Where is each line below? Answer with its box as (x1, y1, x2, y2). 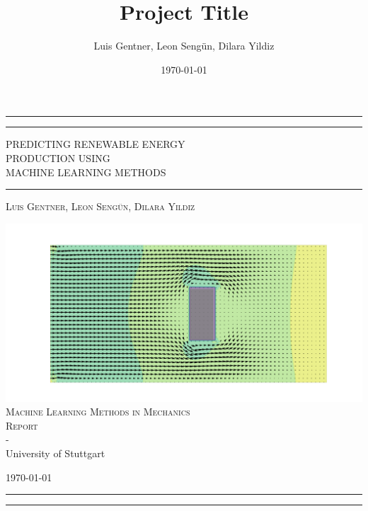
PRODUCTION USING (6, 150, 110, 165)
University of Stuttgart (6, 446, 105, 461)
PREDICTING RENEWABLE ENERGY (6, 137, 185, 151)
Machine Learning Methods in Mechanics (6, 404, 190, 419)
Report (6, 418, 38, 432)
